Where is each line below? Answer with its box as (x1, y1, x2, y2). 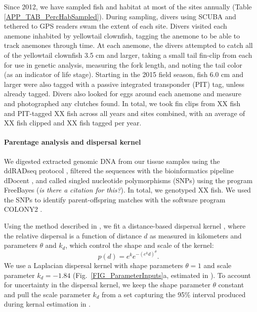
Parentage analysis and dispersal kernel (4, 137, 141, 147)
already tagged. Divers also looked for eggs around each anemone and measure (4, 88, 242, 99)
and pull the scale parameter (4, 289, 91, 299)
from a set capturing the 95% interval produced (101, 289, 246, 299)
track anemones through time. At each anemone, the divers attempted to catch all (4, 40, 253, 50)
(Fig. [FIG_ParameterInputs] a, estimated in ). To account (73, 270, 251, 280)
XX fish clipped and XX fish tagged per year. (4, 117, 141, 128)
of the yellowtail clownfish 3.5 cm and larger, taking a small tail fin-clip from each (4, 49, 252, 60)
